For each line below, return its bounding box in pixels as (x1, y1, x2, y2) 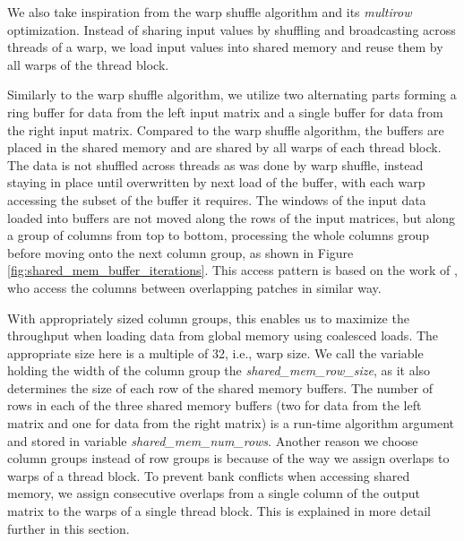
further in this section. (7, 519, 130, 537)
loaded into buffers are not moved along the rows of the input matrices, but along (7, 208, 456, 227)
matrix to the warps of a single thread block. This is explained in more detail (7, 502, 431, 520)
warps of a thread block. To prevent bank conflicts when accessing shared (7, 466, 410, 485)
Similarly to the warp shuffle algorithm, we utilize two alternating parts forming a (7, 85, 457, 104)
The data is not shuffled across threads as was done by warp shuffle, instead (7, 155, 424, 174)
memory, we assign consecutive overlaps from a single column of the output (7, 484, 420, 502)
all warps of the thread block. (7, 55, 169, 73)
